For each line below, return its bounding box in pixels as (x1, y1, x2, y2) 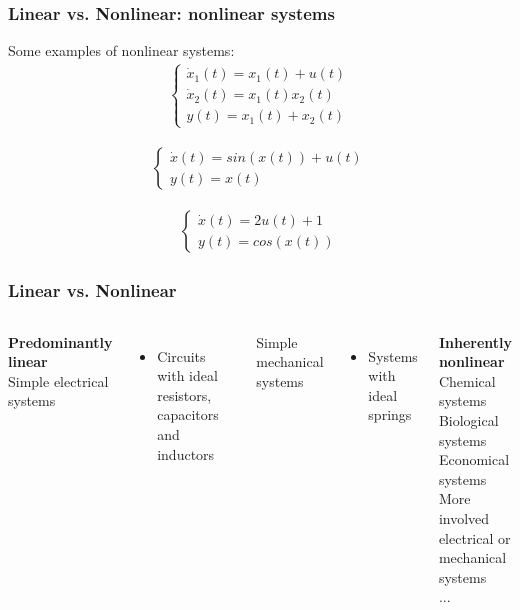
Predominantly (8, 331, 113, 352)
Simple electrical (8, 370, 109, 391)
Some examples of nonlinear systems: (8, 40, 235, 61)
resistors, (157, 384, 212, 405)
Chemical (438, 370, 496, 391)
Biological (438, 410, 499, 431)
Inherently (438, 331, 512, 352)
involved (438, 508, 490, 529)
